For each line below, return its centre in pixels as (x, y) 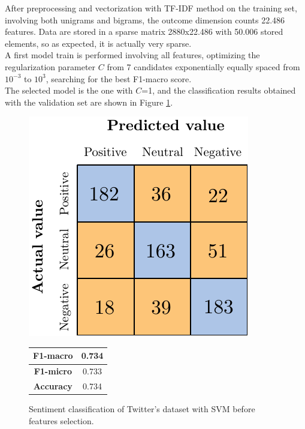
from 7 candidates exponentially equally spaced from (203, 66)
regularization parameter (50, 66)
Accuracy (53, 386)
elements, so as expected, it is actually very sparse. (98, 43)
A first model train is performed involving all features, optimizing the (132, 55)
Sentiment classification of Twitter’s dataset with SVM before (142, 409)
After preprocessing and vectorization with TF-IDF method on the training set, (151, 8)
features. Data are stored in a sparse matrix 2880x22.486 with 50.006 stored (144, 31)
